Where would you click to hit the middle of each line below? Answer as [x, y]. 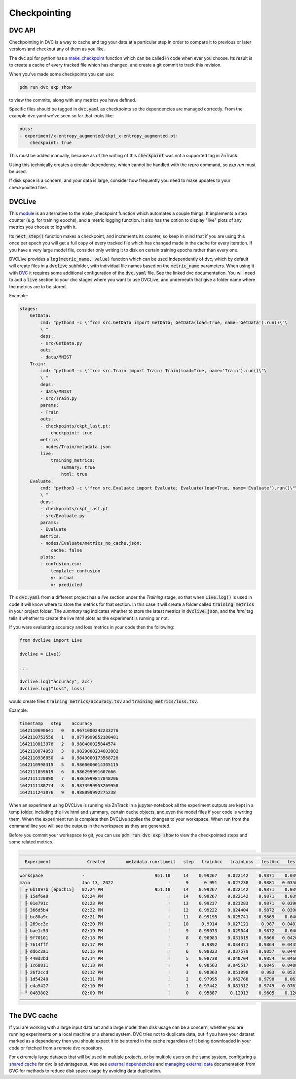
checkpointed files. [29, 187]
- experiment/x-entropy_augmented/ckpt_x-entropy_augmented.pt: [99, 136]
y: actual [62, 578]
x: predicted [66, 585]
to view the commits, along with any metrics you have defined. [73, 100]
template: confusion [75, 571]
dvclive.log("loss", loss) [52, 688]
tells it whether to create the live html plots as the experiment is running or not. [89, 618]
